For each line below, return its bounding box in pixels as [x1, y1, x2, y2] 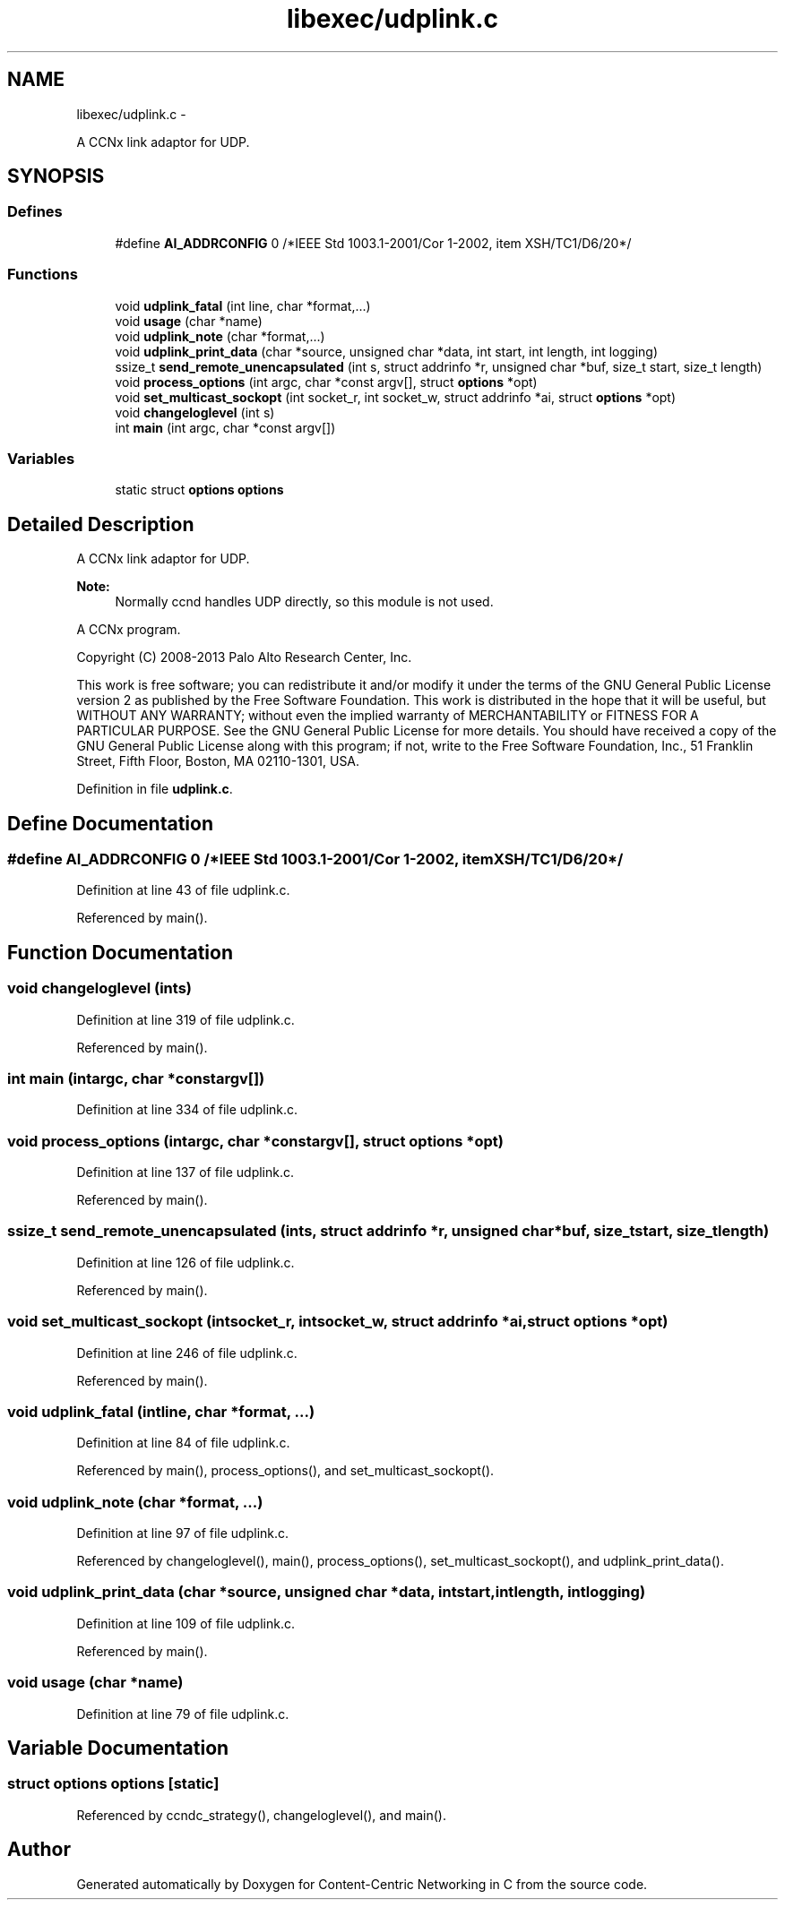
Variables [7, 449, 75, 468]
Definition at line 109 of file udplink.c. [76, 1615, 295, 1631]
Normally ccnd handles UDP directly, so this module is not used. [115, 594, 494, 610]
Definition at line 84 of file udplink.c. [76, 1435, 290, 1451]
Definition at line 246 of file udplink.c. [76, 1344, 298, 1361]
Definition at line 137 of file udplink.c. [76, 1164, 294, 1181]
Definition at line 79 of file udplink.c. [76, 1705, 289, 1722]
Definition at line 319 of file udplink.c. [76, 1011, 295, 1027]
